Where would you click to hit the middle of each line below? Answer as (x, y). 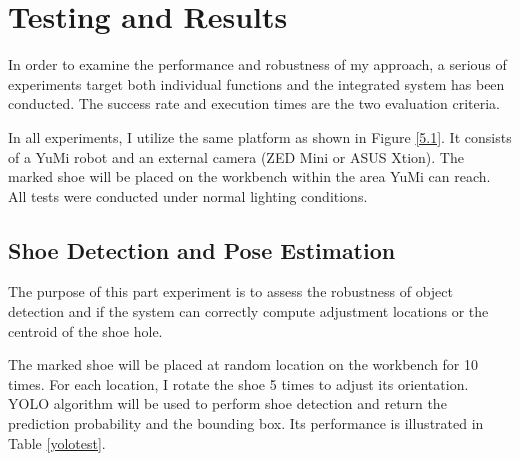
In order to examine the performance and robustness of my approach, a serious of (257, 64)
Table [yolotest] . (57, 442)
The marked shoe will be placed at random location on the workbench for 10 (243, 364)
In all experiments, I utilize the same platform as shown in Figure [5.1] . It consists (260, 136)
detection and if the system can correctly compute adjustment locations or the (248, 311)
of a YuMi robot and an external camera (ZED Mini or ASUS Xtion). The (236, 156)
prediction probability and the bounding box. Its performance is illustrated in (246, 423)
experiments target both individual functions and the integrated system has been (256, 83)
